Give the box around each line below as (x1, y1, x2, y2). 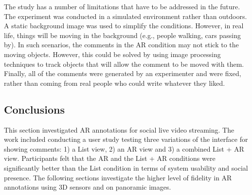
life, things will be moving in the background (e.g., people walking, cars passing (4, 30, 241, 40)
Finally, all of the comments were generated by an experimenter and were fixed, (4, 68, 241, 78)
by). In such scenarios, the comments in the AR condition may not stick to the (4, 39, 239, 50)
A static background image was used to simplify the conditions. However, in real (4, 20, 244, 31)
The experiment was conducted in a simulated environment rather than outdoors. (4, 11, 247, 21)
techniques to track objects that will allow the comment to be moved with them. (4, 58, 244, 69)
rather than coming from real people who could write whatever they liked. (4, 78, 225, 88)
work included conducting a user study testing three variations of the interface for (4, 134, 248, 144)
